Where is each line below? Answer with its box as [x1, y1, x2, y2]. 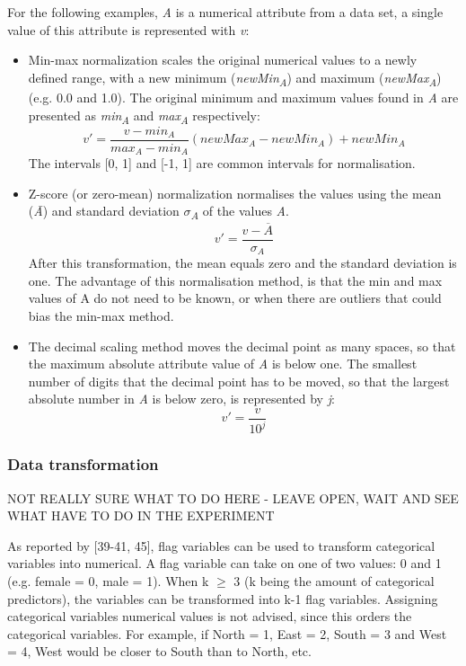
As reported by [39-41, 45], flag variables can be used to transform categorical [7, 536, 435, 555]
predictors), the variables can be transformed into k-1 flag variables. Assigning [7, 589, 438, 608]
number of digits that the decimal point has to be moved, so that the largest [28, 371, 450, 390]
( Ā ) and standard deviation [28, 201, 180, 220]
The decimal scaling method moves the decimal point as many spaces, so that [28, 336, 456, 355]
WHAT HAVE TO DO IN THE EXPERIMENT [7, 506, 275, 525]
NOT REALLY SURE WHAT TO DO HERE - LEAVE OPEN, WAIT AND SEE [7, 488, 459, 507]
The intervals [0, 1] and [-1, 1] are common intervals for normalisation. [28, 154, 416, 173]
